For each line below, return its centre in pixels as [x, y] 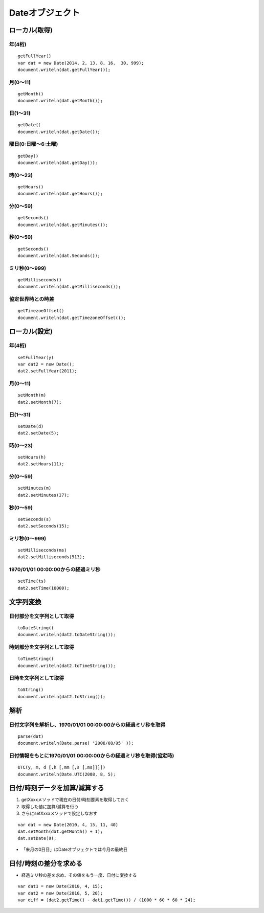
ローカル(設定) [31, 331]
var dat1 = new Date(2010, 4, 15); [60, 886]
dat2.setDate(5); [38, 433]
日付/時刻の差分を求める [46, 863]
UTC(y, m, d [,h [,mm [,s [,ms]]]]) [62, 767]
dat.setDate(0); [37, 838]
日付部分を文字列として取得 [42, 616]
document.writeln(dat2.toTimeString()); [67, 666]
